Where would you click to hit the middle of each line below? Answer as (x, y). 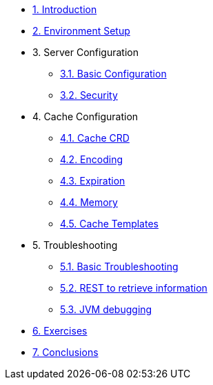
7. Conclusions (65, 352)
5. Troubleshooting (75, 245)
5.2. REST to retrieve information (134, 288)
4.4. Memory (89, 202)
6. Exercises (60, 331)
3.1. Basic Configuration (113, 74)
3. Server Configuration (85, 52)
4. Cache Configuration (85, 116)
